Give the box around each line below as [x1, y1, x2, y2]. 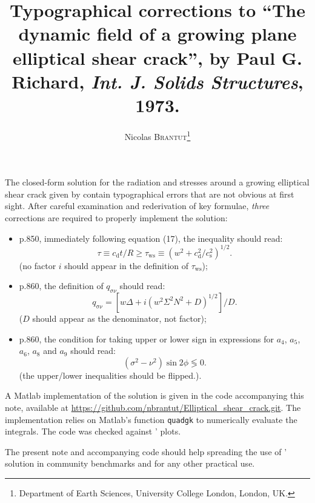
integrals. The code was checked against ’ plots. [5, 425, 181, 438]
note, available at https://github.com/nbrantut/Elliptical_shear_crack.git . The [5, 401, 301, 413]
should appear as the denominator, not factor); [32, 311, 207, 324]
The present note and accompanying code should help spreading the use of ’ [5, 445, 287, 458]
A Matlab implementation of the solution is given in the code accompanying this [5, 389, 304, 402]
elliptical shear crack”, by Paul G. [12, 45, 303, 70]
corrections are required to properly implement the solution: [5, 211, 228, 224]
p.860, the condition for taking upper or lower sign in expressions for [19, 332, 274, 345]
